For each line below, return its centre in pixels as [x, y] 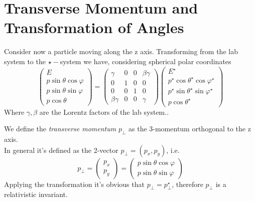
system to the [25, 61]
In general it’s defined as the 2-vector [61, 150]
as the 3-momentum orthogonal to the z [190, 129]
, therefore [187, 184]
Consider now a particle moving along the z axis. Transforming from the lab [121, 51]
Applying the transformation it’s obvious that [74, 184]
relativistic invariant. [36, 194]
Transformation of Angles [94, 27]
